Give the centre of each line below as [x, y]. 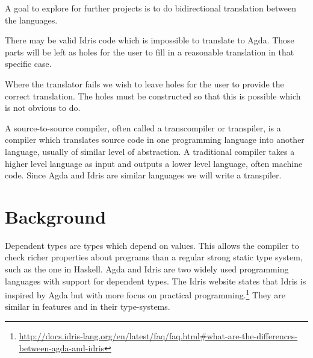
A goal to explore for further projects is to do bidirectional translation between [150, 8]
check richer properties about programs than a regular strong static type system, [154, 257]
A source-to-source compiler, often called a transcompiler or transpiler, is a [143, 127]
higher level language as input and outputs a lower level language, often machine [154, 163]
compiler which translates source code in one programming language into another [155, 140]
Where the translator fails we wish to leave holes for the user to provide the [144, 83]
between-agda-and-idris [62, 347]
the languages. [31, 20]
